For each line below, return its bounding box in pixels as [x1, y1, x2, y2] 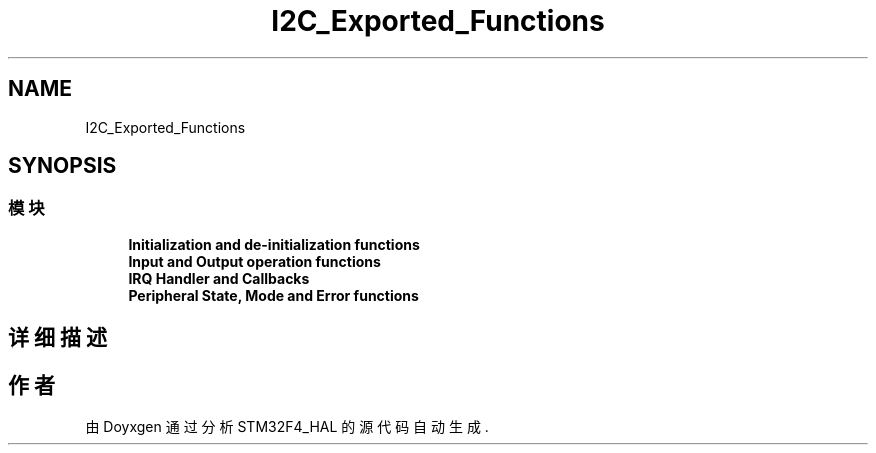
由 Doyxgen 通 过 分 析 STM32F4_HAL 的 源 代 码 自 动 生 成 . [85, 418, 489, 436]
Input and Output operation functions [128, 252, 381, 270]
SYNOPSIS [8, 153, 117, 179]
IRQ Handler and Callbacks [128, 269, 310, 287]
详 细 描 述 [8, 325, 107, 351]
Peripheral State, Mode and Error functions [128, 286, 419, 304]
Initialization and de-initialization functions [128, 235, 420, 253]
